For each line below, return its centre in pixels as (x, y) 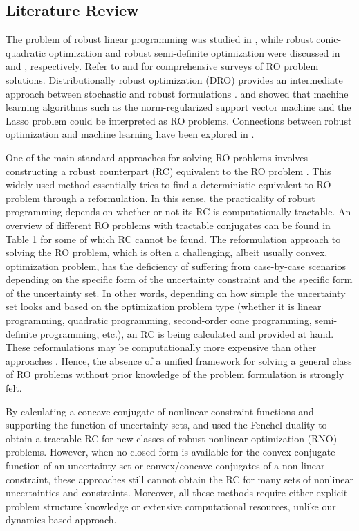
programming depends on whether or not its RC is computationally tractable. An (178, 211)
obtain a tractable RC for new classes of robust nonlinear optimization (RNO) (172, 438)
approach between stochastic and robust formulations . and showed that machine (177, 93)
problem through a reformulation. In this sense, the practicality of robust (160, 198)
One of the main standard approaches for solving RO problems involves (157, 157)
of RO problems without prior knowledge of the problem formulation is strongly (175, 374)
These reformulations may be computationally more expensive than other (161, 347)
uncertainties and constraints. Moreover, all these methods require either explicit (177, 493)
